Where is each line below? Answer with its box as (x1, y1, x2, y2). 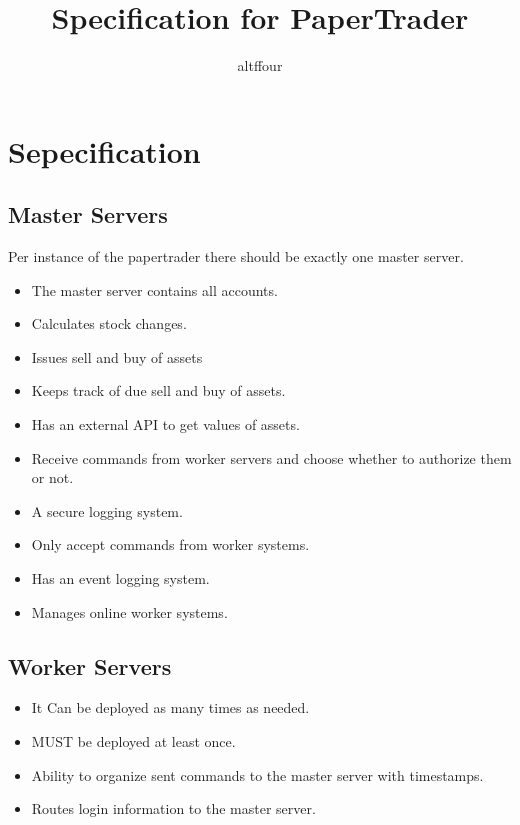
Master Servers (8, 199, 168, 230)
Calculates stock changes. (31, 313, 187, 334)
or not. (31, 467, 74, 488)
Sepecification (8, 130, 201, 171)
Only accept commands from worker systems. (31, 534, 310, 555)
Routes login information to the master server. (31, 798, 316, 819)
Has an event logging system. (31, 568, 210, 589)
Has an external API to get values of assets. (31, 414, 300, 435)
